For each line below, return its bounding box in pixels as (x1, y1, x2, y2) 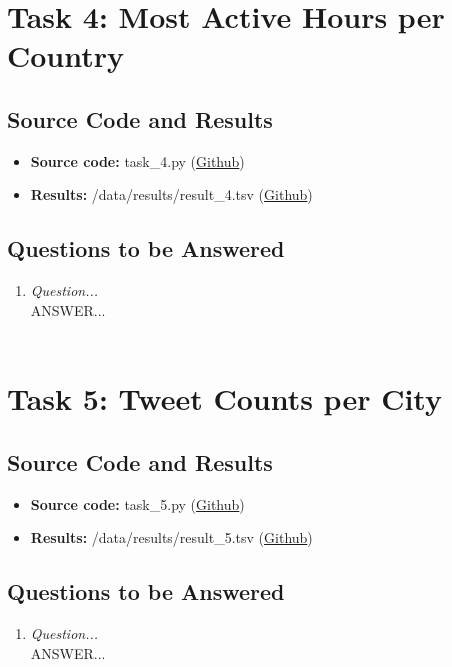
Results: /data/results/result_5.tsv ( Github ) (30, 527, 313, 548)
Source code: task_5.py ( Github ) (30, 493, 245, 514)
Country (7, 35, 125, 76)
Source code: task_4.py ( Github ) (30, 150, 245, 171)
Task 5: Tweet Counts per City (7, 378, 442, 419)
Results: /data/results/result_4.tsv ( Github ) (30, 184, 313, 205)
